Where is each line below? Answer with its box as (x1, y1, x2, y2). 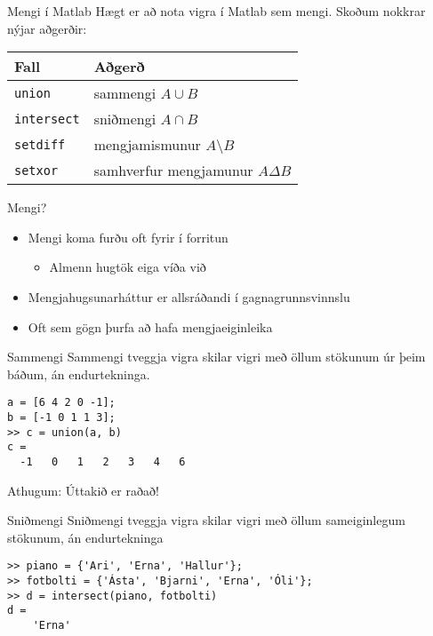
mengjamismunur (93, 134, 201, 155)
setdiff (14, 137, 66, 152)
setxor (14, 163, 59, 178)
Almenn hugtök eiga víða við (49, 258, 206, 276)
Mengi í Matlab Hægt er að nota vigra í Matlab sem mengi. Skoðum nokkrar (7, 2, 426, 20)
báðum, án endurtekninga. (7, 364, 150, 383)
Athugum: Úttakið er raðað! (7, 481, 159, 499)
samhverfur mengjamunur (93, 160, 253, 181)
